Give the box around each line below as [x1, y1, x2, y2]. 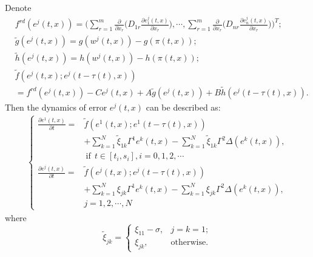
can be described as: [146, 101, 221, 113]
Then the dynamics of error [5, 101, 107, 113]
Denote [5, 1, 32, 13]
